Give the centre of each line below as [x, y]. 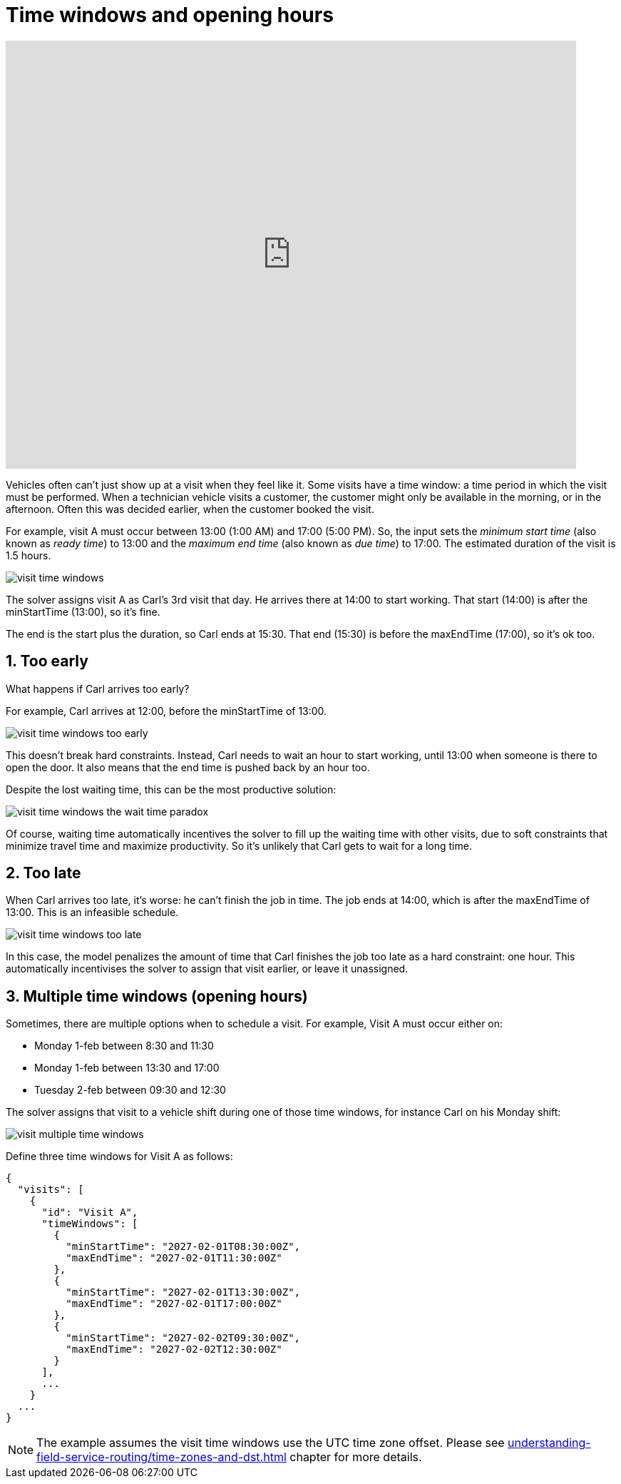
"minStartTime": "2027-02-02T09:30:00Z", [183, 1338]
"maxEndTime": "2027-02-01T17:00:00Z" [174, 1304]
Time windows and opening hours [170, 15]
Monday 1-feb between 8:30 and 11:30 [124, 1046]
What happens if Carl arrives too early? [98, 688]
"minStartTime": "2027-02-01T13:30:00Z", [183, 1292]
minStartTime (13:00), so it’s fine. [83, 611]
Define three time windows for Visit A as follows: [119, 1157]
